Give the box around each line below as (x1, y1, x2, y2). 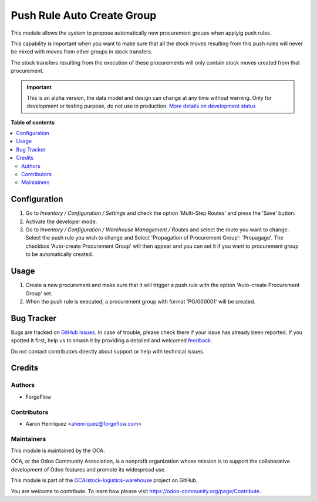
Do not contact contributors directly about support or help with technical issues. (11, 348, 205, 355)
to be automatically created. (25, 251, 93, 258)
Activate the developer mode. (25, 218, 97, 225)
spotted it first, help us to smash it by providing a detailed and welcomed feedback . (11, 337, 213, 344)
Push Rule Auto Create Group (11, 9, 157, 22)
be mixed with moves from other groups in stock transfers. (11, 48, 153, 55)
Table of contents (11, 119, 55, 126)
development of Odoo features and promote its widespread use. (11, 466, 166, 473)
